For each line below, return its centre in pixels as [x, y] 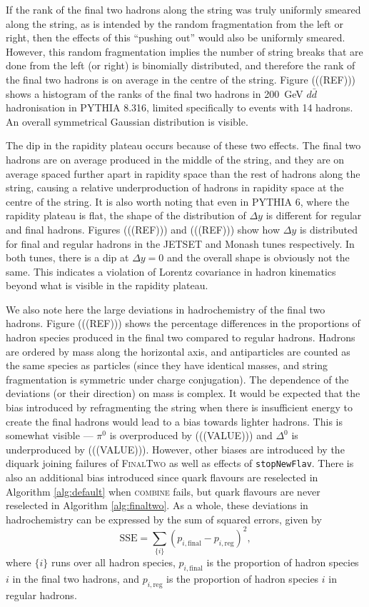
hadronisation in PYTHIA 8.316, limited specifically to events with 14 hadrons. [180, 107]
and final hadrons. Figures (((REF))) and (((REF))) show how [143, 229]
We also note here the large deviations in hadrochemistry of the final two [166, 309]
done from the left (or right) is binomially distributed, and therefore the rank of [181, 65]
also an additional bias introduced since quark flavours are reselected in [162, 477]
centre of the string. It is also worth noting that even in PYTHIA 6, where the [178, 201]
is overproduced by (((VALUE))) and [191, 435]
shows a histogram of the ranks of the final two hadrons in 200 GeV [155, 93]
